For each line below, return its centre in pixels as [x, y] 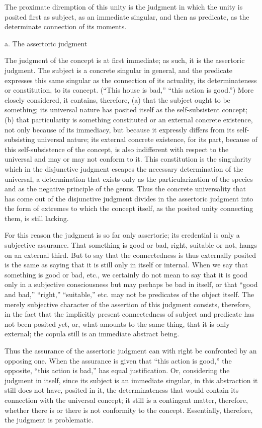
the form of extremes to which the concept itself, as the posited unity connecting [129, 208]
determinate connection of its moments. [66, 26]
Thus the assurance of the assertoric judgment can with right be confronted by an [131, 350]
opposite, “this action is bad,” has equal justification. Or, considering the [117, 370]
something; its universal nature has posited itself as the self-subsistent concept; [126, 110]
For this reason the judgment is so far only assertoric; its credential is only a [122, 235]
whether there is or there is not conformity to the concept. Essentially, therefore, [129, 410]
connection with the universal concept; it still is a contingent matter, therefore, [126, 400]
